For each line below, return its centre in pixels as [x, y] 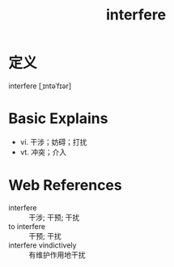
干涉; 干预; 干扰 [54, 217]
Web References [66, 186]
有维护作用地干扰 [57, 254]
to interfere [27, 226]
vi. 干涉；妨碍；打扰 [53, 142]
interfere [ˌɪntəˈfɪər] [40, 86]
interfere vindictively [42, 245]
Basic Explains [58, 119]
